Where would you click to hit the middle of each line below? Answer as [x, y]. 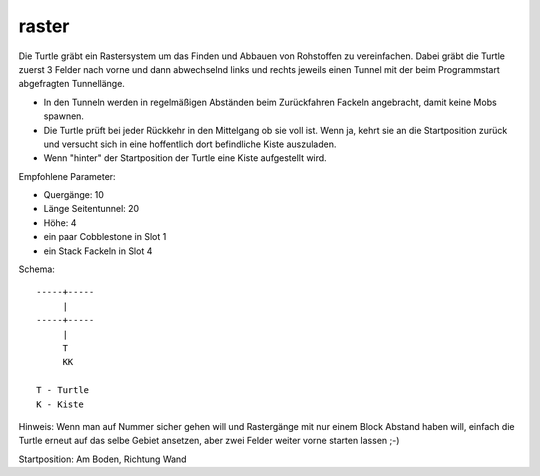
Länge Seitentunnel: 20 [91, 209]
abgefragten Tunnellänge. [71, 84]
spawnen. [64, 116]
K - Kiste [60, 404]
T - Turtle [63, 390]
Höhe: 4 [60, 222]
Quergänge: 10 [74, 195]
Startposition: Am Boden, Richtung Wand [102, 459]
